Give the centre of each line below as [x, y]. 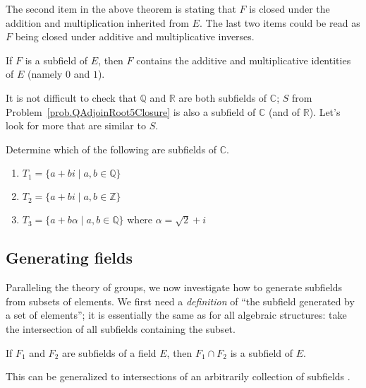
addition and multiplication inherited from [97, 22]
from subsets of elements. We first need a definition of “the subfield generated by [180, 301]
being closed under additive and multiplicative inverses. [135, 36]
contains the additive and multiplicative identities [244, 60]
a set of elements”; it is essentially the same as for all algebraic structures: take [176, 315]
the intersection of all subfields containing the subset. [121, 328]
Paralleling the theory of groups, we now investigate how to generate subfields [174, 287]
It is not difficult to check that [71, 97]
